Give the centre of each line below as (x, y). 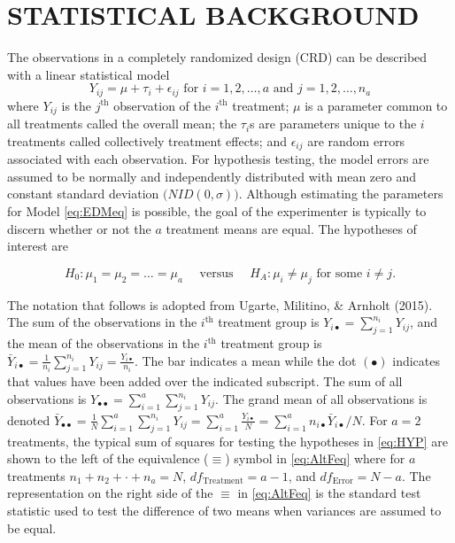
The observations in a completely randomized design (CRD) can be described (217, 57)
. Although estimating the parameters (341, 194)
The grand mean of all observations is (325, 399)
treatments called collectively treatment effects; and (147, 140)
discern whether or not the (79, 228)
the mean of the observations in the (104, 343)
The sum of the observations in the (102, 322)
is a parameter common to (376, 105)
